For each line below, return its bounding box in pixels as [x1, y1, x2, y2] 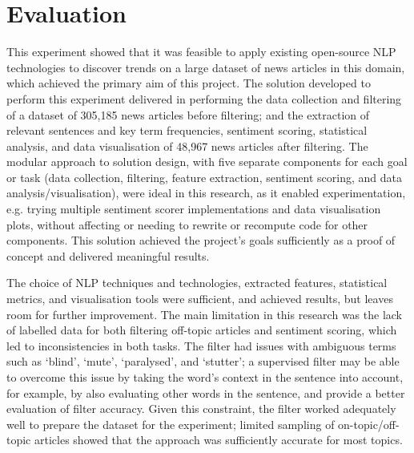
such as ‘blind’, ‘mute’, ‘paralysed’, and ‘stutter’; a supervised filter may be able [6, 353, 400, 370]
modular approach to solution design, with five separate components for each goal [6, 153, 408, 170]
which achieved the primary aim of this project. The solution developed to [6, 75, 371, 91]
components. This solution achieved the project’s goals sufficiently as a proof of [6, 232, 396, 249]
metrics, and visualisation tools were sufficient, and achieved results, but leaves [6, 290, 393, 307]
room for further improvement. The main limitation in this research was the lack [6, 305, 402, 322]
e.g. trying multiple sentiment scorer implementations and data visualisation [6, 200, 381, 217]
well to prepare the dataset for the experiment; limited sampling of [6, 415, 335, 432]
